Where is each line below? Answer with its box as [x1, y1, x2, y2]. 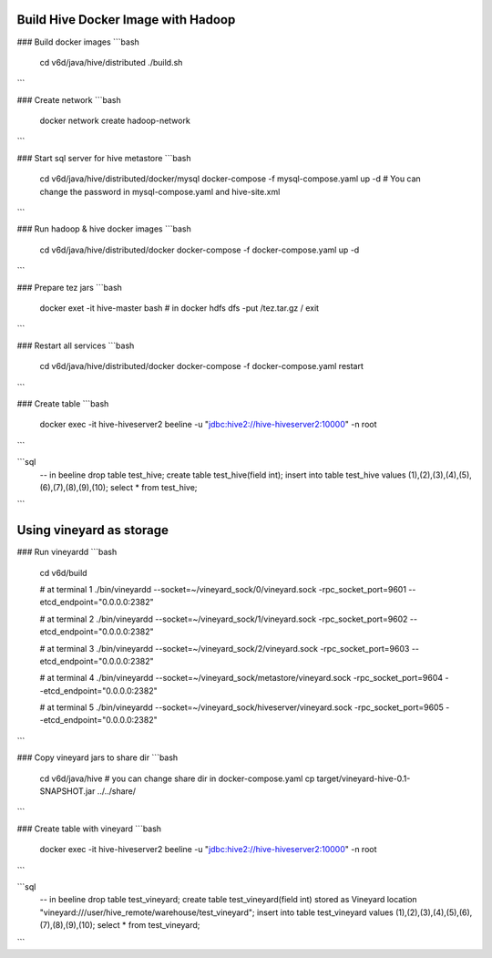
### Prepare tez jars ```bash [16, 282, 123, 293]
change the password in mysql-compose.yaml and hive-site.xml [39, 186, 281, 197]
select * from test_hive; [109, 481, 198, 492]
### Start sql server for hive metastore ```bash [16, 152, 191, 163]
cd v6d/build [39, 567, 87, 578]
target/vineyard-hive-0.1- [316, 773, 411, 784]
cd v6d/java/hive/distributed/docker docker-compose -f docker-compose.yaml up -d [39, 244, 360, 255]
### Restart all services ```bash [16, 340, 135, 351]
